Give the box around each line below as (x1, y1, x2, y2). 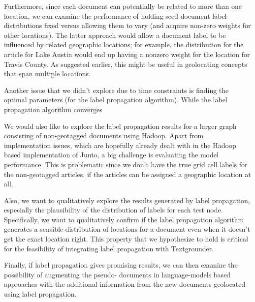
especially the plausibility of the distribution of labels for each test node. (4, 205, 223, 215)
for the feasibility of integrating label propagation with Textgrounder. (4, 243, 214, 253)
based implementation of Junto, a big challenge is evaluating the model (4, 150, 219, 160)
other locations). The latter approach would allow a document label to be (4, 30, 226, 40)
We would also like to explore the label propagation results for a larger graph (4, 121, 237, 131)
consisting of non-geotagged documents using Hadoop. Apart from (4, 130, 204, 141)
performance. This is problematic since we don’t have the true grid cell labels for (4, 159, 248, 169)
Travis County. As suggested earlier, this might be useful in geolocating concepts (4, 59, 247, 69)
